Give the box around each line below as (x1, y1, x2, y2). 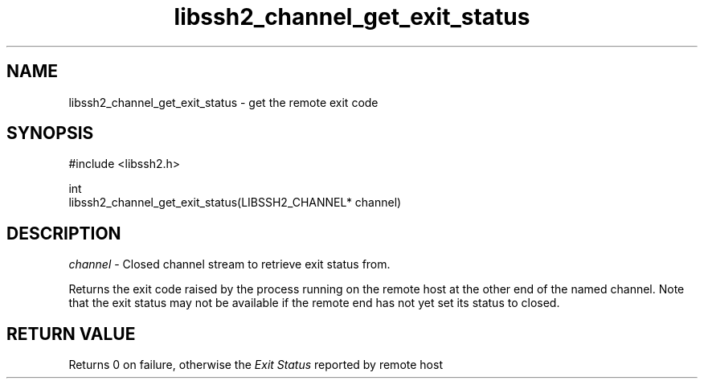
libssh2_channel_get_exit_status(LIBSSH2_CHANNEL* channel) (68, 195, 402, 210)
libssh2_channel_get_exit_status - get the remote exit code (68, 95, 379, 109)
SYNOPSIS (6, 123, 94, 144)
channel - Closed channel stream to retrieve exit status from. (68, 257, 391, 272)
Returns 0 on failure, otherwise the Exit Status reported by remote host (68, 358, 443, 372)
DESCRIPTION (6, 223, 121, 244)
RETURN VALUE (6, 323, 136, 344)
